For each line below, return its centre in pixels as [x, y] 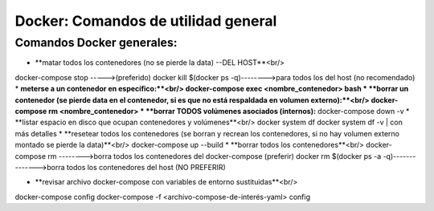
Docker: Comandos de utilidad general [146, 21]
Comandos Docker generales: [96, 43]
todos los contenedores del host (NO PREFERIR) [146, 167]
